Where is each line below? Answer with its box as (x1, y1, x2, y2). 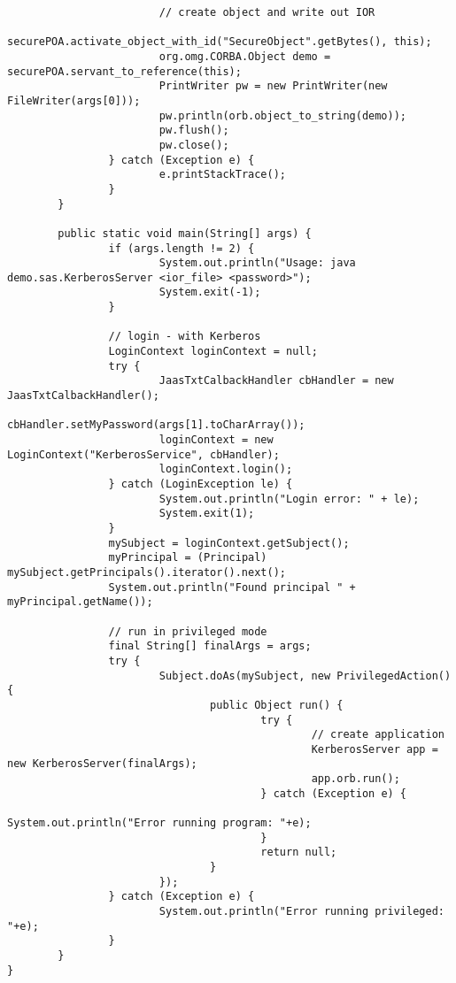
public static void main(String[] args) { (58, 227, 312, 240)
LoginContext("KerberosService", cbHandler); (7, 448, 280, 461)
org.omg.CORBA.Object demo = (158, 50, 331, 63)
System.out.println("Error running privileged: (158, 905, 444, 918)
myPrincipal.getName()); (7, 595, 153, 609)
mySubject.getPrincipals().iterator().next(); (7, 565, 286, 579)
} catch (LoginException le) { (108, 478, 293, 490)
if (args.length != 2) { (108, 242, 255, 255)
